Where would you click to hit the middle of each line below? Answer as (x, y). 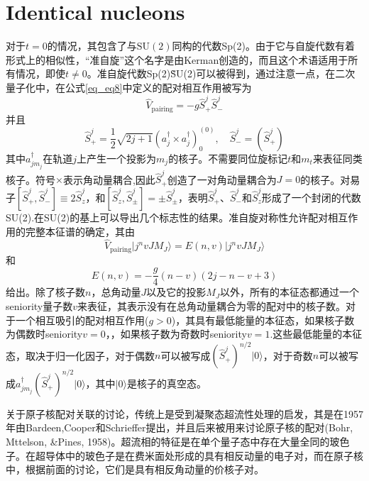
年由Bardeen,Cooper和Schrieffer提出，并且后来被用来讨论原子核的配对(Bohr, (180, 427)
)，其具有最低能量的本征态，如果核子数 (263, 320)
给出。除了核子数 (45, 292)
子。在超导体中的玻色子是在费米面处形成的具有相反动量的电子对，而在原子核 (184, 455)
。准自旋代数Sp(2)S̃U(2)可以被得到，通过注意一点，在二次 (221, 73)
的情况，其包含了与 (92, 46)
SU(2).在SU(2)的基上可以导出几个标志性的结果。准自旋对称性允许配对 (167, 217)
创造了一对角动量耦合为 (222, 179)
